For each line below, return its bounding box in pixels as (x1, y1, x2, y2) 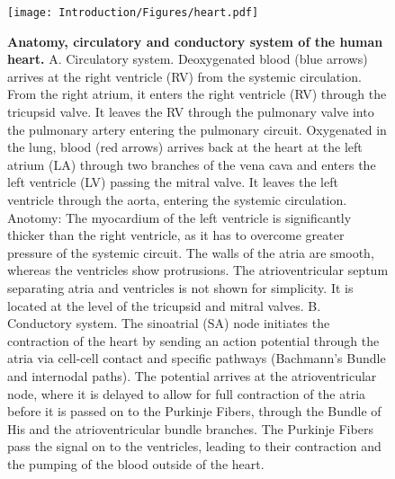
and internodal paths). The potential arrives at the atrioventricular (7, 366, 377, 385)
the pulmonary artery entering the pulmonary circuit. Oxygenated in (7, 120, 387, 138)
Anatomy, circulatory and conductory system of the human (7, 31, 383, 50)
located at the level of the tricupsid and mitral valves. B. (7, 296, 321, 315)
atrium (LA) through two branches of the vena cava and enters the (7, 155, 376, 173)
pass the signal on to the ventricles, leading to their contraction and (7, 437, 382, 456)
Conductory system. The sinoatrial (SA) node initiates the (7, 314, 330, 333)
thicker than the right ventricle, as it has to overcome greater (7, 226, 345, 244)
